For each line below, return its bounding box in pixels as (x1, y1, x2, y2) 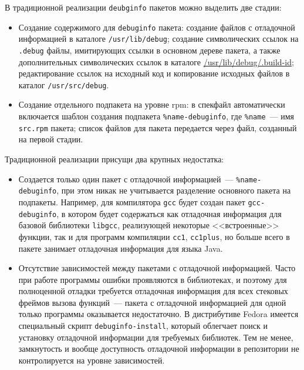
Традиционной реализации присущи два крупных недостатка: (5, 152, 224, 165)
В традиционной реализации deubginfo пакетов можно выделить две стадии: (5, 1, 282, 13)
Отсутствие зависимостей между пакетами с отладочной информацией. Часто (18, 262, 296, 274)
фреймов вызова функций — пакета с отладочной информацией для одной (18, 296, 286, 308)
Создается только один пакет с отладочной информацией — (18, 172, 234, 185)
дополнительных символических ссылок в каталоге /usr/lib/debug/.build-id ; (18, 55, 294, 68)
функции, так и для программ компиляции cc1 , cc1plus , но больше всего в (18, 230, 290, 242)
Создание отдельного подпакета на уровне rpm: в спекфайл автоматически (18, 98, 285, 111)
